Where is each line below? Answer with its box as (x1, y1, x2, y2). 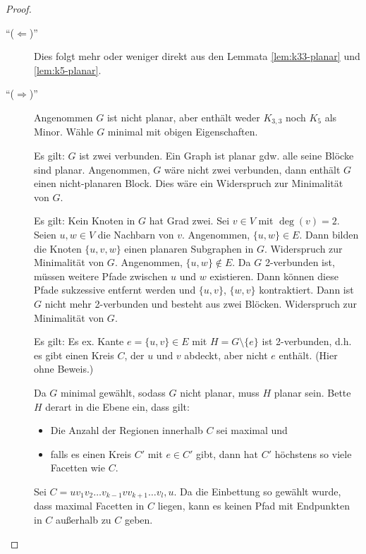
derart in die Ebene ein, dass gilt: (45, 399, 190, 414)
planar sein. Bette (274, 385, 351, 399)
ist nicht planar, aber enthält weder (106, 109, 260, 124)
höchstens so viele (274, 446, 352, 461)
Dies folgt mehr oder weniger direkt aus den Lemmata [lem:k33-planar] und (34, 49, 360, 64)
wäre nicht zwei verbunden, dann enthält (164, 162, 341, 176)
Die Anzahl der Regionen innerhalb (50, 423, 203, 438)
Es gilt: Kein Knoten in (34, 213, 135, 228)
